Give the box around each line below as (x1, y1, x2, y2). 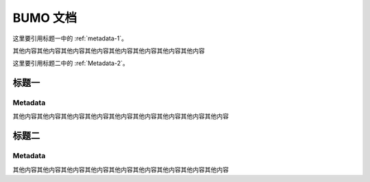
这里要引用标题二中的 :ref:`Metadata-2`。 (12, 59, 129, 68)
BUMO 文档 (12, 10, 77, 25)
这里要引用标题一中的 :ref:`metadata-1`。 (12, 34, 128, 42)
